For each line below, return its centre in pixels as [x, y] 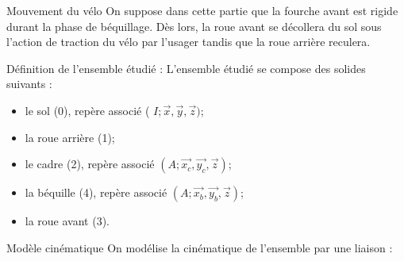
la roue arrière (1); [70, 137]
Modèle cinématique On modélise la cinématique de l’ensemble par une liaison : [200, 247]
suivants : [29, 84]
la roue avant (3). [67, 221]
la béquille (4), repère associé [96, 192]
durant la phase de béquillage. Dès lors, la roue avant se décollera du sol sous [194, 26]
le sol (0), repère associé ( [87, 110]
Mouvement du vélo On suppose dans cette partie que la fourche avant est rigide [202, 10]
